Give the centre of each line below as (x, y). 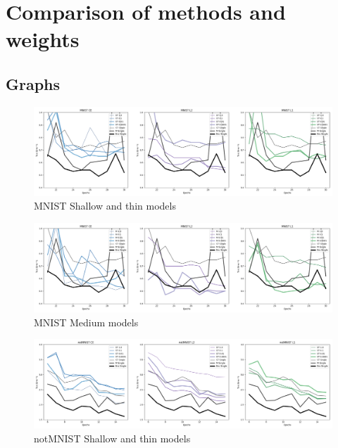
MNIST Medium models (86, 322)
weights (43, 39)
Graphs (33, 83)
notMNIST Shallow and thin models (112, 439)
